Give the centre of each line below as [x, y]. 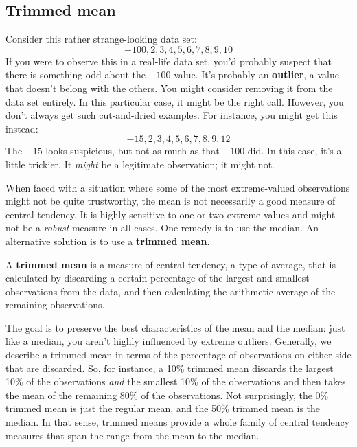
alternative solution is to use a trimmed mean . [108, 241]
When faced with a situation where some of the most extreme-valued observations [178, 187]
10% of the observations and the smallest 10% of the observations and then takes [176, 381]
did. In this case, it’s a [295, 151]
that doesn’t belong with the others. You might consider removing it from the [169, 88]
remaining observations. [55, 305]
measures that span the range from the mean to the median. [133, 435]
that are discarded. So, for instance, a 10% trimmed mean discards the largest [170, 368]
